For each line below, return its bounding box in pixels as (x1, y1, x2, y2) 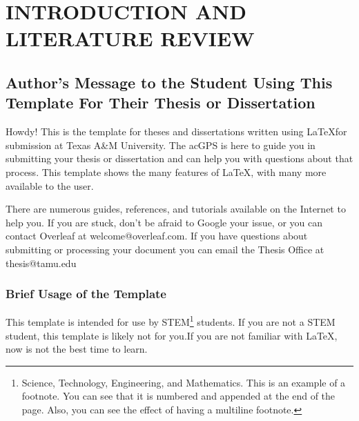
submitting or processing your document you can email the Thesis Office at (6, 242, 324, 256)
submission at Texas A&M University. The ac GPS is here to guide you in (6, 137, 316, 152)
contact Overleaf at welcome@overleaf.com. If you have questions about (6, 228, 308, 243)
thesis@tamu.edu (6, 255, 77, 270)
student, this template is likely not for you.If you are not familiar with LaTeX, (6, 328, 338, 342)
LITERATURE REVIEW (6, 24, 255, 52)
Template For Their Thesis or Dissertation (6, 92, 316, 113)
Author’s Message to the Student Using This (6, 71, 333, 92)
